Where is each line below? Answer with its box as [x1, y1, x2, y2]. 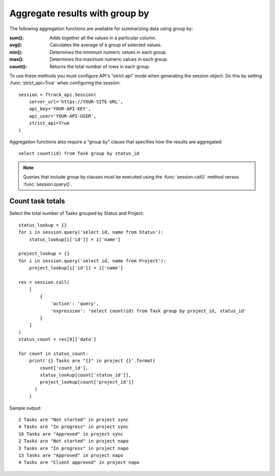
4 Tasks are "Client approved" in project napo [18, 460, 140, 465]
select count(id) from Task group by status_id [18, 151, 140, 157]
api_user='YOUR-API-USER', [29, 113, 97, 119]
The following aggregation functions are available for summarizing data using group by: [9, 26, 194, 32]
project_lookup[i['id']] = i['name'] [29, 265, 123, 271]
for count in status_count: [18, 350, 89, 357]
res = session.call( [18, 280, 70, 285]
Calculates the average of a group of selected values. [49, 42, 162, 48]
